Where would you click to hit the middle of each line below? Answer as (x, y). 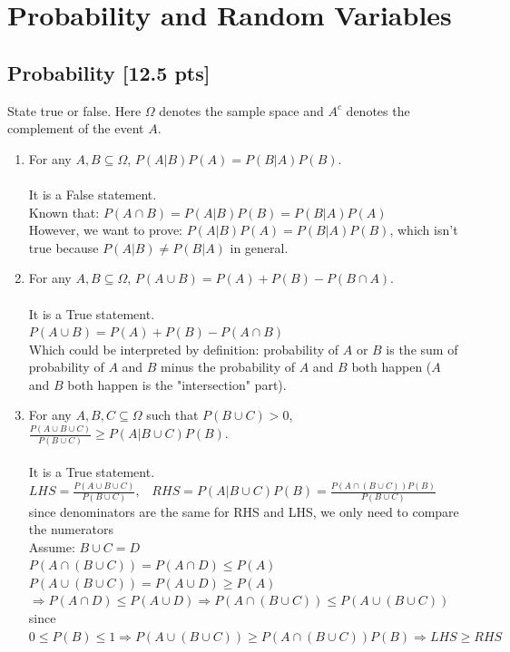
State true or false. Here (74, 110)
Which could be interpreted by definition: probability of (184, 349)
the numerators (71, 529)
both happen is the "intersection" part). (177, 384)
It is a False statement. (93, 194)
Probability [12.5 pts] (109, 72)
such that (172, 415)
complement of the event (76, 128)
